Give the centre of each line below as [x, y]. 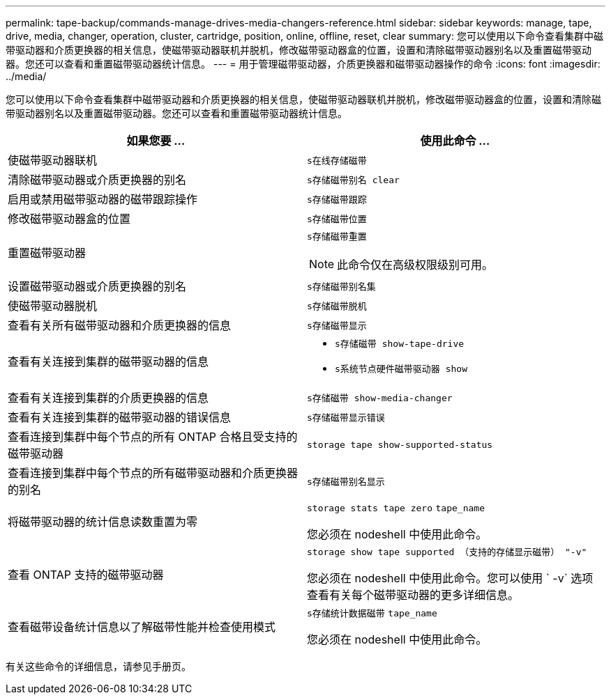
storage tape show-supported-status [400, 444]
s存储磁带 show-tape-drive [400, 344]
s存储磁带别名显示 [346, 481]
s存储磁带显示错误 [346, 417]
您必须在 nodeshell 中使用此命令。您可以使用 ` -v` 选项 [450, 578]
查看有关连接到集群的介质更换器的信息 [108, 398]
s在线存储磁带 [337, 160]
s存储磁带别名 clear [353, 180]
